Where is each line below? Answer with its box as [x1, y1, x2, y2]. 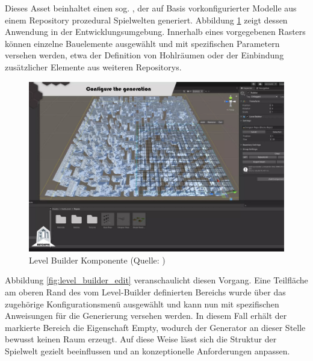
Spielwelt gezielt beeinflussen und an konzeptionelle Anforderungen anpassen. [5, 344, 290, 357]
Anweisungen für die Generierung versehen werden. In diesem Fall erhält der [5, 309, 287, 322]
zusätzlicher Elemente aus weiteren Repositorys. [5, 60, 182, 73]
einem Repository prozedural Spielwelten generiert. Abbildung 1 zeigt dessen [5, 13, 288, 26]
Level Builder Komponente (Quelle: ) [29, 253, 166, 266]
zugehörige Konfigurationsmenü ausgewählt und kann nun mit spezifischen [5, 297, 279, 310]
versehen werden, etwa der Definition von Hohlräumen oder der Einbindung [5, 49, 284, 61]
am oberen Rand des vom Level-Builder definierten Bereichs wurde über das [5, 286, 286, 298]
